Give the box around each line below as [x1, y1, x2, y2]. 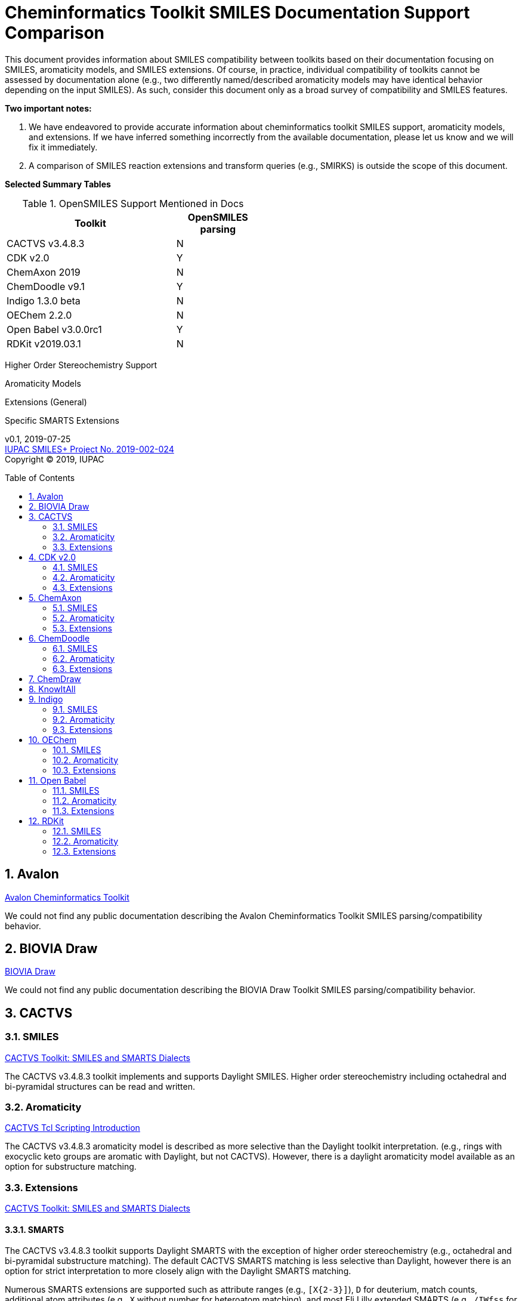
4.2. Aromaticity [52, 572, 115, 582]
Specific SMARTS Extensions [5, 415, 119, 426]
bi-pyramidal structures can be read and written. [5, 1081, 195, 1092]
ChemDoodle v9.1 [7, 280, 85, 292]
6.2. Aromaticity [52, 653, 115, 664]
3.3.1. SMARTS [5, 1224, 64, 1235]
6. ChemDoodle [29, 633, 90, 643]
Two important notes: [5, 103, 92, 113]
